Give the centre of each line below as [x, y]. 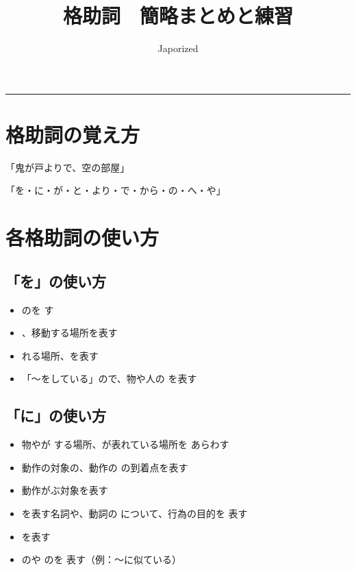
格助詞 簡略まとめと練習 [178, 15]
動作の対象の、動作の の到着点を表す [105, 467]
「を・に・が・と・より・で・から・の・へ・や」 [116, 190]
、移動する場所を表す [69, 333]
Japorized [178, 48]
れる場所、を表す [60, 355]
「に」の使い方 [56, 416]
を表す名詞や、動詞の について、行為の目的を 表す [135, 513]
